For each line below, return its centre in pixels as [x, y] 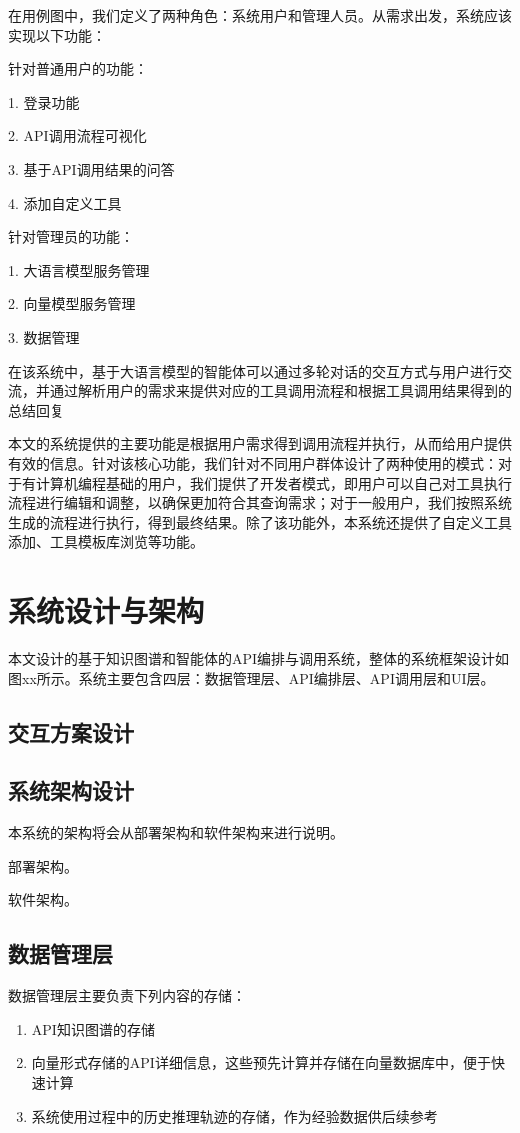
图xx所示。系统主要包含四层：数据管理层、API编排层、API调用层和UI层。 [251, 677]
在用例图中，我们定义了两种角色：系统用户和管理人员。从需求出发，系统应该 [260, 15]
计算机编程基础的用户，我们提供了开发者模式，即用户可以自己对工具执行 [273, 482]
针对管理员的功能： [71, 236]
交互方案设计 [71, 731]
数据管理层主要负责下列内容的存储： [127, 995]
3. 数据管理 [44, 336]
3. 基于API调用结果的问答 [91, 168]
